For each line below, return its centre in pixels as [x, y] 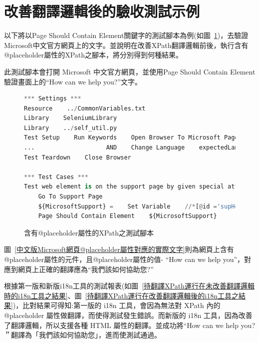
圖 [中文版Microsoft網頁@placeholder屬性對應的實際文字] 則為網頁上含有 [119, 249]
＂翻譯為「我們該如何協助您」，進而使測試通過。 [83, 335]
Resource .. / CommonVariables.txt [85, 108]
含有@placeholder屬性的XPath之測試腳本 [89, 232]
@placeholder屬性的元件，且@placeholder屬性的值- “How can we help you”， [124, 259]
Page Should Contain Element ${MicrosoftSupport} [128, 216]
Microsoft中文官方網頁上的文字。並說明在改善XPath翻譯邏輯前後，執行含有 [126, 45]
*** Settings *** [53, 99]
